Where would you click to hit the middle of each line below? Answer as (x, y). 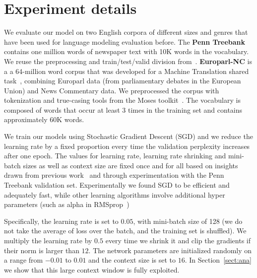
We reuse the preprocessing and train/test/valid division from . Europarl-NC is (128, 61)
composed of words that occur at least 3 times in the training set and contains (123, 109)
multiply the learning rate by (48, 240)
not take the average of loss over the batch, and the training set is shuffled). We (125, 231)
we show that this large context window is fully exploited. (92, 269)
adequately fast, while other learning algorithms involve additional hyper (115, 194)
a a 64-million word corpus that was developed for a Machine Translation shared (127, 71)
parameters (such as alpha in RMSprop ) (67, 204)
